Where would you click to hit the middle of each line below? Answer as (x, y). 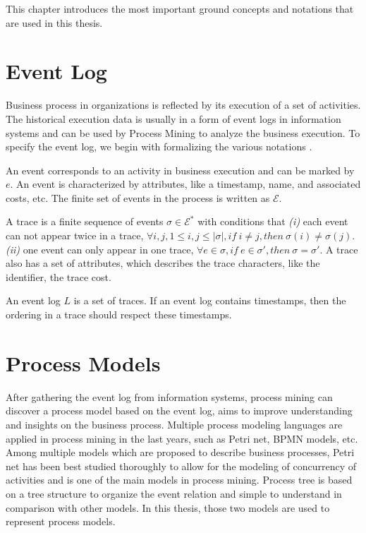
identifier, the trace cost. (59, 276)
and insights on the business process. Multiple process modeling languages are (174, 424)
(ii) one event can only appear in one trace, (100, 249)
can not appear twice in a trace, (75, 235)
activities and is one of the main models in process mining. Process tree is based (179, 480)
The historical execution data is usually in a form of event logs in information (173, 118)
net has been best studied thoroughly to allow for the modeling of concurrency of (181, 466)
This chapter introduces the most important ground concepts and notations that (180, 8)
